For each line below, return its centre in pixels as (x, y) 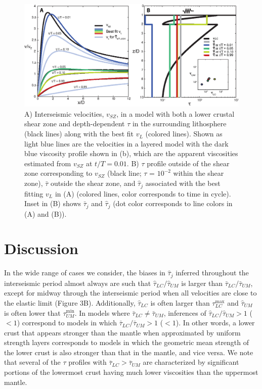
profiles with (88, 362)
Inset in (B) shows (53, 203)
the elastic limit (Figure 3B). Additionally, (70, 302)
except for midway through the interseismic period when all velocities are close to (130, 293)
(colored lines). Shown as (184, 134)
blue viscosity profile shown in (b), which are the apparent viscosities (131, 153)
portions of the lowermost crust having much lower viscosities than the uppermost (131, 372)
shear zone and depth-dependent (75, 124)
